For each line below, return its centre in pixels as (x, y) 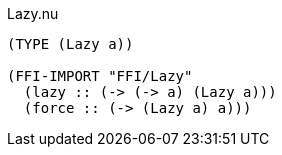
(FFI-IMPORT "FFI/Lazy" (100, 76)
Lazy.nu (33, 13)
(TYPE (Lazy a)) (70, 44)
